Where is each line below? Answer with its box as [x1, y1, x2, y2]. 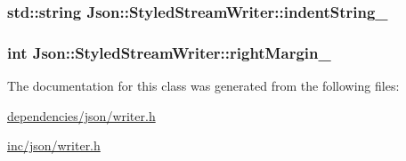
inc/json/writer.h [7, 136, 101, 155]
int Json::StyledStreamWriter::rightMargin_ [7, 41, 331, 63]
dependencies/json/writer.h [7, 106, 156, 125]
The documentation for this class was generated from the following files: [7, 76, 400, 95]
